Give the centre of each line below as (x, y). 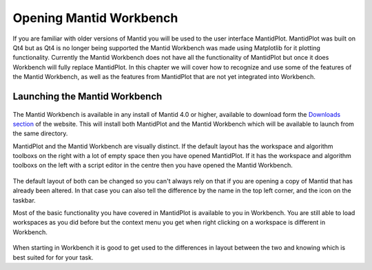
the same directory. (40, 133)
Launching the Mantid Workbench (87, 96)
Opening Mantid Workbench (95, 18)
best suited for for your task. (53, 257)
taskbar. (24, 200)
